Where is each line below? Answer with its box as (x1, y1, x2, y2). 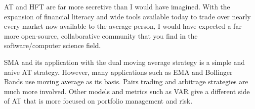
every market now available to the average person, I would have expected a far (4, 21, 242, 31)
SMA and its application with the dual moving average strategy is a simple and (4, 56, 245, 67)
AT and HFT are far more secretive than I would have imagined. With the (4, 1, 230, 11)
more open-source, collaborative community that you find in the (4, 30, 198, 41)
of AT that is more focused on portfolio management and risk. (4, 96, 193, 106)
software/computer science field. (4, 40, 101, 51)
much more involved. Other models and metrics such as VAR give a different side (4, 86, 250, 96)
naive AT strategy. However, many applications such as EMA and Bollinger (4, 66, 233, 77)
